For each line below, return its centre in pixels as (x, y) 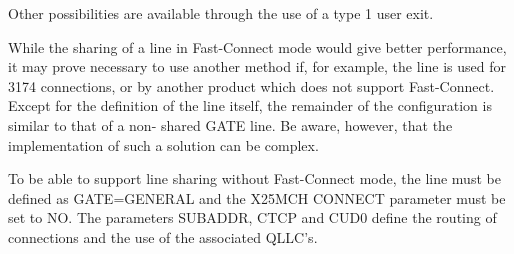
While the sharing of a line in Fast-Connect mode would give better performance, (257, 46)
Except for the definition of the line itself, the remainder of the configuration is (250, 105)
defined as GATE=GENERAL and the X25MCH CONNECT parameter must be (257, 197)
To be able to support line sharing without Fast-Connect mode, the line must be (254, 178)
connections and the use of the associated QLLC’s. (163, 236)
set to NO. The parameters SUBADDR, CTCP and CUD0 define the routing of (252, 217)
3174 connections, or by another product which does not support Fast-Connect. (251, 85)
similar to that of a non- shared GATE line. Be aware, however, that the (230, 124)
